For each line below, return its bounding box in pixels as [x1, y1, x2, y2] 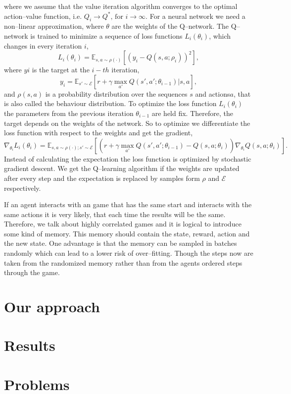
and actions [195, 88, 230, 99]
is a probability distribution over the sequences [45, 88, 188, 99]
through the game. [4, 267, 60, 278]
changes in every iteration [4, 40, 82, 51]
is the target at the [32, 64, 90, 75]
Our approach [4, 296, 100, 317]
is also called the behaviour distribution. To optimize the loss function [4, 98, 217, 109]
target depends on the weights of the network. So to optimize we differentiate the [4, 117, 250, 128]
